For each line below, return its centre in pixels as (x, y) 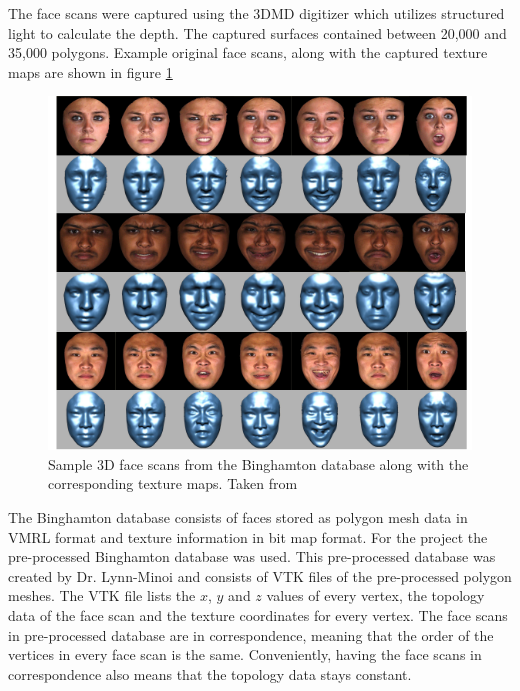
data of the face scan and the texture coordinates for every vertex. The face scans (258, 614)
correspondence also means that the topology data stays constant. (210, 673)
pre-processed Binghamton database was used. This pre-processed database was (252, 556)
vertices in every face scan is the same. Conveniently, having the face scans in (245, 654)
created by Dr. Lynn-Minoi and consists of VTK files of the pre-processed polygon (260, 575)
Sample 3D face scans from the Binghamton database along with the (258, 463)
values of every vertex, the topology (375, 595)
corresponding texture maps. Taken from (173, 483)
